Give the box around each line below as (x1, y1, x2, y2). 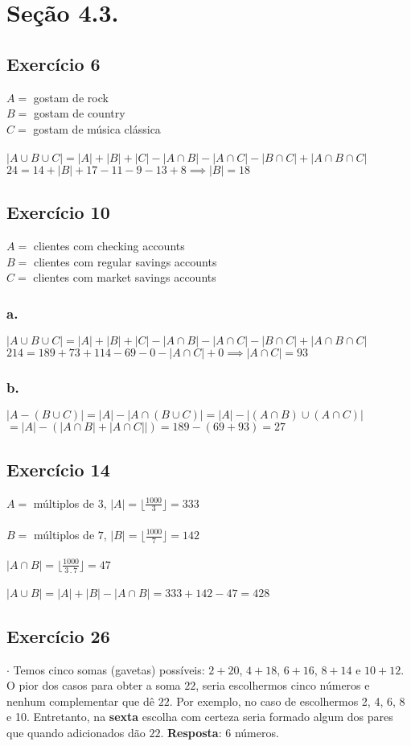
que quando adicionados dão (6, 723, 146, 740)
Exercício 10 (6, 200, 110, 225)
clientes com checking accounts (33, 237, 185, 254)
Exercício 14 (6, 456, 110, 481)
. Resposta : (160, 723, 222, 740)
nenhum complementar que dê (6, 692, 154, 709)
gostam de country (33, 105, 125, 122)
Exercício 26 (6, 623, 110, 648)
